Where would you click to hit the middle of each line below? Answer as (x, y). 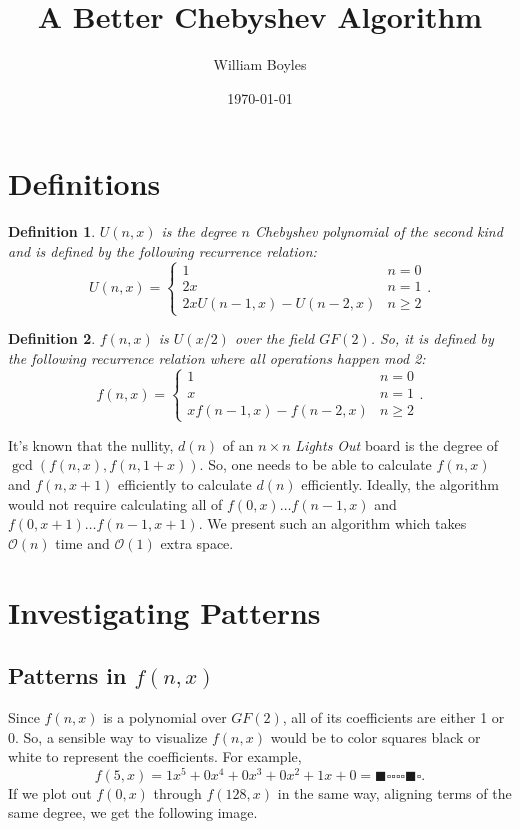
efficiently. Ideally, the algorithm (400, 484)
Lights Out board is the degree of (397, 444)
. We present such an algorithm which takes (332, 523)
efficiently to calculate (185, 484)
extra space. (197, 542)
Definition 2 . (52, 338)
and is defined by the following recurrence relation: (162, 250)
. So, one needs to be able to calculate (315, 464)
